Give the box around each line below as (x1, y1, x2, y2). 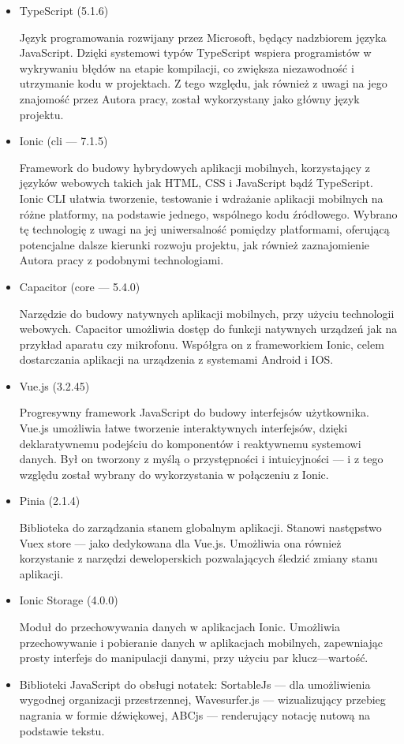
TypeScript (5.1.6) (19, 2, 109, 18)
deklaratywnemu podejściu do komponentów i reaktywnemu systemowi (19, 435, 361, 451)
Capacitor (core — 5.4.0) (19, 278, 140, 294)
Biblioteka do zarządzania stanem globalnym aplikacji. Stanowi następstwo (19, 519, 382, 536)
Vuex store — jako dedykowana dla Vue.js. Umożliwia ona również (19, 534, 342, 551)
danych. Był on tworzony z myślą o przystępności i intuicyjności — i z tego (19, 451, 383, 467)
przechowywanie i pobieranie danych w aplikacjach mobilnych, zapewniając (19, 634, 383, 650)
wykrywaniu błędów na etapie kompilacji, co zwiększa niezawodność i (19, 59, 354, 76)
